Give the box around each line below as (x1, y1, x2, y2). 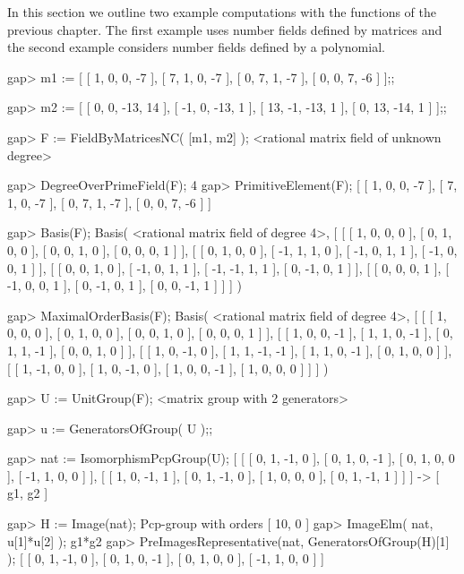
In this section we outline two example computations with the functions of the (7, 3, 437, 21)
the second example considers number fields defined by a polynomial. (7, 38, 385, 56)
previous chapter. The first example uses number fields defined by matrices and (7, 20, 443, 39)
